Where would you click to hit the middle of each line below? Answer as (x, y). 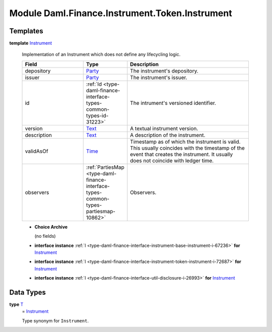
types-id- (97, 115)
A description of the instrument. (168, 135)
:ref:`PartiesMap (105, 167)
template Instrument (31, 43)
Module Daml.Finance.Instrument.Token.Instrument (121, 13)
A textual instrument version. (164, 128)
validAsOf (37, 151)
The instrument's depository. (164, 71)
